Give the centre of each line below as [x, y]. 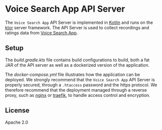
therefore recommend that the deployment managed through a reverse [76, 90]
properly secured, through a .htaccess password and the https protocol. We [81, 85]
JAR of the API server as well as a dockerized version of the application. [77, 65]
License [17, 111]
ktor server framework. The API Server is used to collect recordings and [77, 27]
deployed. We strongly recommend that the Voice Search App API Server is [80, 79]
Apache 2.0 [17, 122]
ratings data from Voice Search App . [42, 33]
